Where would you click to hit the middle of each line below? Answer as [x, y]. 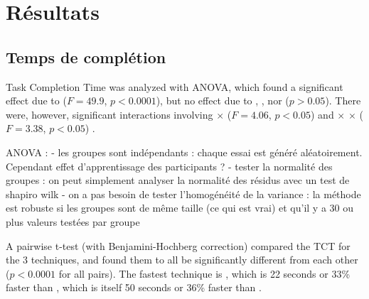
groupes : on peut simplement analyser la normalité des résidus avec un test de [178, 180]
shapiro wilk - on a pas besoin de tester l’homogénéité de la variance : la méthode [183, 194]
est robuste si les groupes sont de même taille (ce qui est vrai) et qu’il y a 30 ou [180, 208]
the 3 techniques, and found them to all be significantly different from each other [182, 260]
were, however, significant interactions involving [109, 114]
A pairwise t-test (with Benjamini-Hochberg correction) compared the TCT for [178, 245]
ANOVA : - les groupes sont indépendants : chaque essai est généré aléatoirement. [184, 152]
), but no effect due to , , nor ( [223, 100]
